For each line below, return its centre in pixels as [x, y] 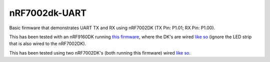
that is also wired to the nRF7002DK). [48, 44]
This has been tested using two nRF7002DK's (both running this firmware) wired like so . [100, 53]
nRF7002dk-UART [48, 13]
